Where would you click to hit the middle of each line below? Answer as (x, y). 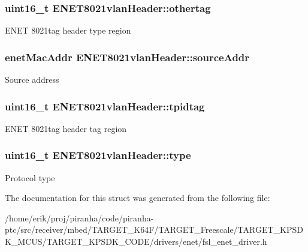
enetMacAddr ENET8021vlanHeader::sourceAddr (127, 57)
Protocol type (30, 177)
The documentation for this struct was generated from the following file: (138, 198)
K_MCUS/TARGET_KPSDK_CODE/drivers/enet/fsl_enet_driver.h (136, 241)
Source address (32, 79)
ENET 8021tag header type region (68, 30)
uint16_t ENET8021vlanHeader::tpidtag (105, 106)
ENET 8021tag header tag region (66, 128)
